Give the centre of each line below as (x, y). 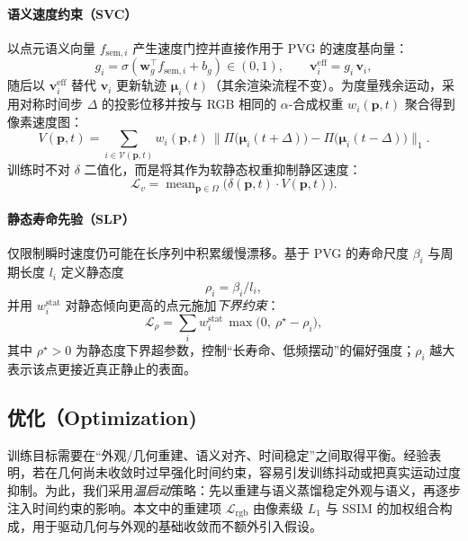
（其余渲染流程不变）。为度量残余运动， (325, 85)
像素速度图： (45, 121)
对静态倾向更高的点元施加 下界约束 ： (172, 304)
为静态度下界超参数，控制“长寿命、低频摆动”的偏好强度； (245, 350)
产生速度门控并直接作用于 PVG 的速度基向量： (270, 47)
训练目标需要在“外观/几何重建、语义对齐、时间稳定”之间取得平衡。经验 (218, 454)
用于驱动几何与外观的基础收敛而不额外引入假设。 (177, 525)
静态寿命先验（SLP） (71, 219)
